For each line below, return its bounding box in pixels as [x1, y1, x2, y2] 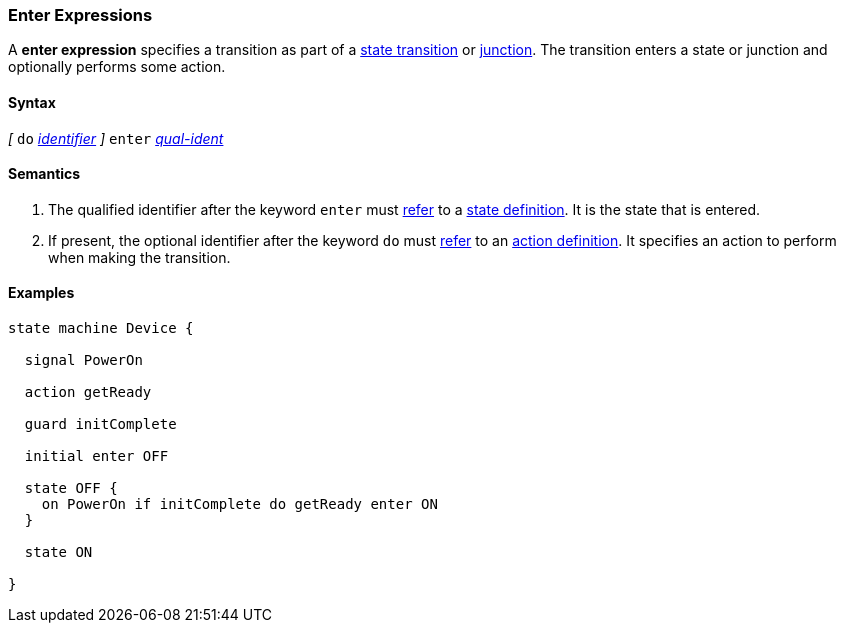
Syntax [8, 93, 56, 111]
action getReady [24, 384, 152, 401]
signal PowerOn [24, 352, 143, 369]
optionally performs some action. [8, 58, 226, 76]
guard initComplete [24, 416, 177, 433]
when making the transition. [48, 248, 231, 266]
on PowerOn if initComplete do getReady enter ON [41, 496, 438, 513]
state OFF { [24, 480, 118, 497]
